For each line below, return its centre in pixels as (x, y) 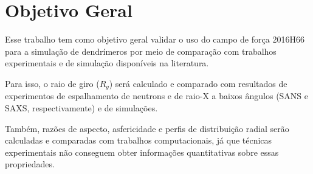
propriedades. (30, 164)
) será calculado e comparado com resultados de (198, 83)
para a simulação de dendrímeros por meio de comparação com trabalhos (141, 51)
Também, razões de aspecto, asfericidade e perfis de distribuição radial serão (147, 128)
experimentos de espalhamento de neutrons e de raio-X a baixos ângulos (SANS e (157, 96)
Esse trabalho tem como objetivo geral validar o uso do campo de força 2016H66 (155, 39)
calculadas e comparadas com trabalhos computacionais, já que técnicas (139, 140)
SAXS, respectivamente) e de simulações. (81, 107)
